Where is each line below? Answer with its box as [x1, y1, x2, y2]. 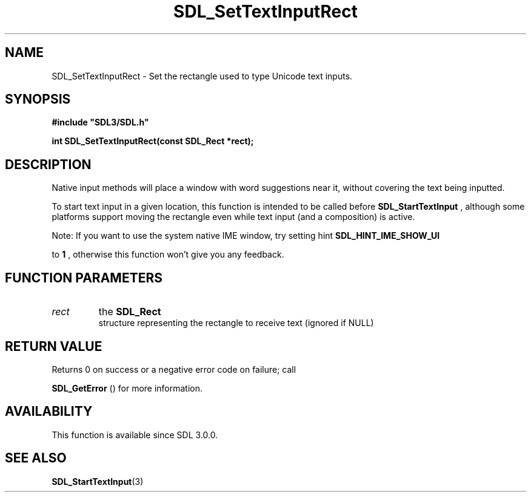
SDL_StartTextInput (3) [52, 476, 144, 487]
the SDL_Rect [98, 305, 161, 318]
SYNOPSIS [5, 92, 71, 107]
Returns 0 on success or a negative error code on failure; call [52, 364, 296, 375]
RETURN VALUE [5, 338, 102, 354]
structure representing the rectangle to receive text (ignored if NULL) [98, 318, 374, 329]
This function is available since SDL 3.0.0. [52, 429, 218, 440]
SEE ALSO [5, 450, 67, 466]
